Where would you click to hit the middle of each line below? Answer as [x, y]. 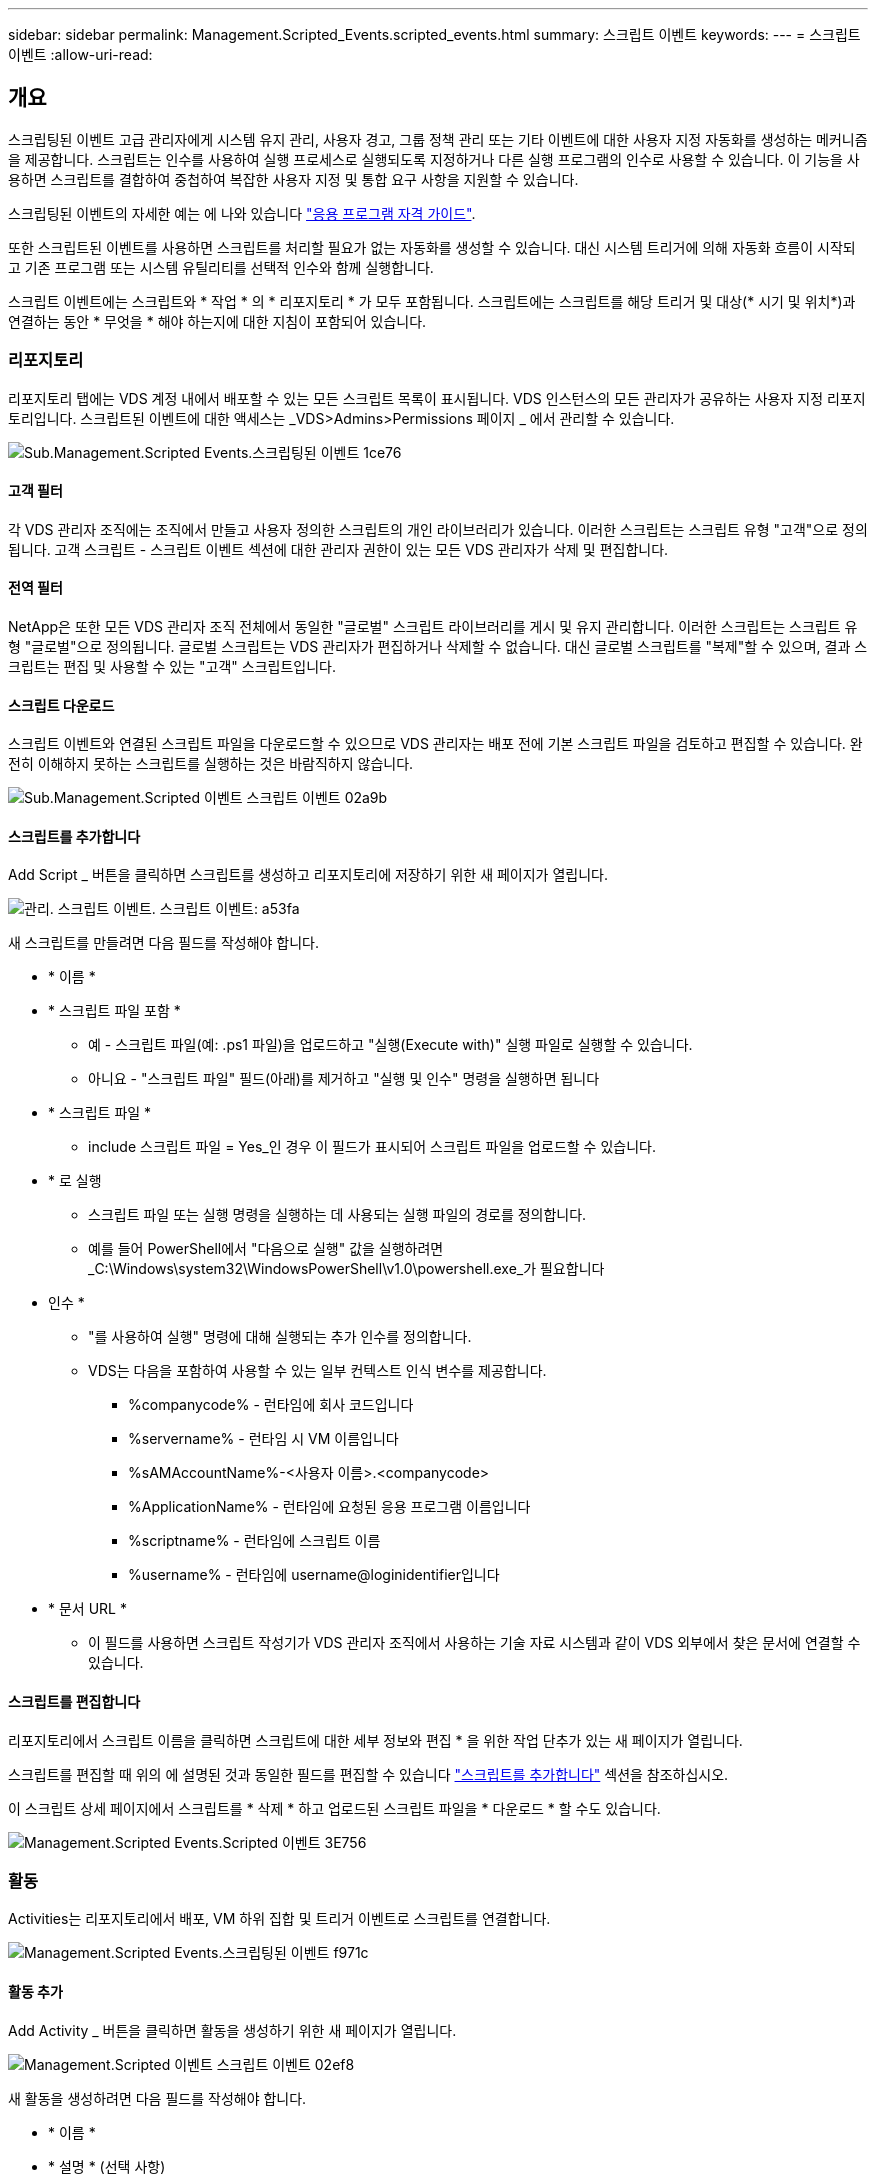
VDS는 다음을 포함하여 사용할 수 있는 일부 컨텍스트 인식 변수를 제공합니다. [317, 1371]
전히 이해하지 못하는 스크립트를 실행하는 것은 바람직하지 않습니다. [211, 764]
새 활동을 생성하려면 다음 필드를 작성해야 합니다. [157, 2098]
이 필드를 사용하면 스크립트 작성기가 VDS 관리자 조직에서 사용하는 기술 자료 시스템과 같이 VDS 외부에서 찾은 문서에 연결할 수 [474, 1643]
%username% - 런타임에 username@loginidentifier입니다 [314, 1575]
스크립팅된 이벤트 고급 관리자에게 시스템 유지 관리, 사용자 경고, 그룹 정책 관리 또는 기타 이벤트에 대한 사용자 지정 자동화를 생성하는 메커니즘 [438, 139]
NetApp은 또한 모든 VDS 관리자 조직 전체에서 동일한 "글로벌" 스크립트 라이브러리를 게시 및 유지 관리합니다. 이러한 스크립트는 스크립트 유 [433, 627]
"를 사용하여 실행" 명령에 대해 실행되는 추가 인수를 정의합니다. [280, 1337]
